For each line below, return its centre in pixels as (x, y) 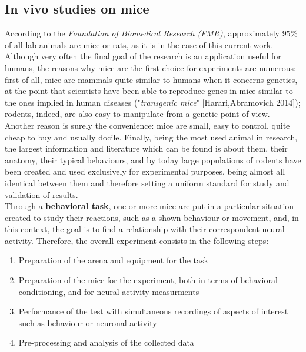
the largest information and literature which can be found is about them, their (146, 148)
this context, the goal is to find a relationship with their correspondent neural (145, 229)
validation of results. (41, 194)
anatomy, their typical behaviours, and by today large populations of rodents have (153, 160)
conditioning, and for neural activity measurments (109, 291)
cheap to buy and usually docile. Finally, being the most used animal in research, (151, 137)
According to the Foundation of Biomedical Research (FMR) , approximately (142, 33)
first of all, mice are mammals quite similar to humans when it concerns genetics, (151, 79)
